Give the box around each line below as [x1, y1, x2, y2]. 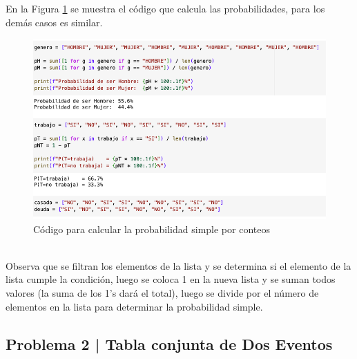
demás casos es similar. [6, 15, 103, 29]
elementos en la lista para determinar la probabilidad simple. [6, 299, 263, 313]
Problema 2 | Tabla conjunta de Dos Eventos [6, 333, 333, 354]
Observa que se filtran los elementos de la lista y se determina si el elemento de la [6, 258, 351, 273]
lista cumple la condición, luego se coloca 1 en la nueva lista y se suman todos [6, 272, 336, 286]
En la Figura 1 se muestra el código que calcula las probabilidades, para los [6, 1, 325, 15]
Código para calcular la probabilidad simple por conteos [33, 221, 270, 236]
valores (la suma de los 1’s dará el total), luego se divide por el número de [6, 285, 319, 300]
